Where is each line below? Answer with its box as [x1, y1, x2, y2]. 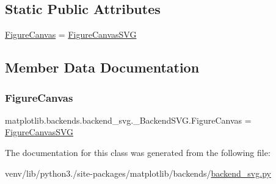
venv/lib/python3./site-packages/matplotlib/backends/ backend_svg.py [5, 166, 271, 179]
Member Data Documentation [5, 58, 200, 77]
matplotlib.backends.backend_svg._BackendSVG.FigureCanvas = [5, 113, 252, 126]
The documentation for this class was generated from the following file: [5, 146, 271, 158]
